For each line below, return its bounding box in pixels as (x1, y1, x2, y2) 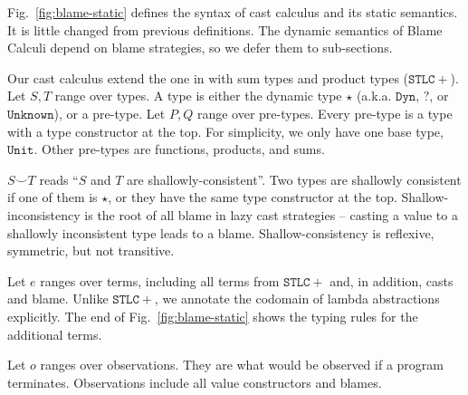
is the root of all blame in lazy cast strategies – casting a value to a (84, 205, 458, 224)
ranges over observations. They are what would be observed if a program (40, 355, 444, 374)
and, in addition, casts (330, 271, 454, 290)
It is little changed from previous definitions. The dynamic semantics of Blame (7, 20, 443, 39)
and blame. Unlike (7, 289, 109, 308)
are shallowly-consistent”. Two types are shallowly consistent (127, 169, 462, 188)
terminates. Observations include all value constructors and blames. (7, 372, 382, 391)
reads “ (39, 169, 79, 188)
